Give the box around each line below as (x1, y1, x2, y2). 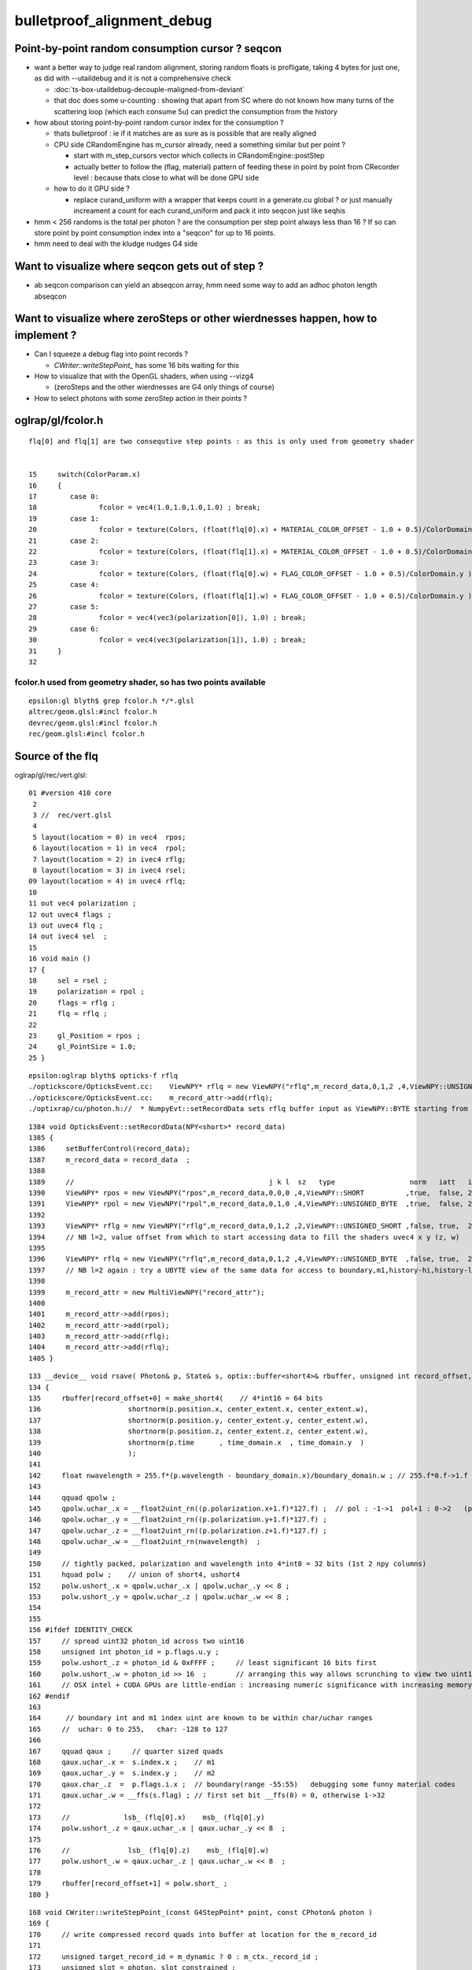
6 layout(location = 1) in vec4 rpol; (32, 844, 186, 853)
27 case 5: (28, 602, 100, 611)
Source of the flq (14, 749, 98, 763)
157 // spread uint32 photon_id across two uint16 (28, 1636, 245, 1645)
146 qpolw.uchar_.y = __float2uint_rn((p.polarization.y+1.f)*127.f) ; (28, 1515, 327, 1524)
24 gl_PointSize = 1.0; (28, 1043, 137, 1051)
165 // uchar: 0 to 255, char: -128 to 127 (28, 1724, 228, 1734)
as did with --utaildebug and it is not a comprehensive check (34, 73, 231, 83)
